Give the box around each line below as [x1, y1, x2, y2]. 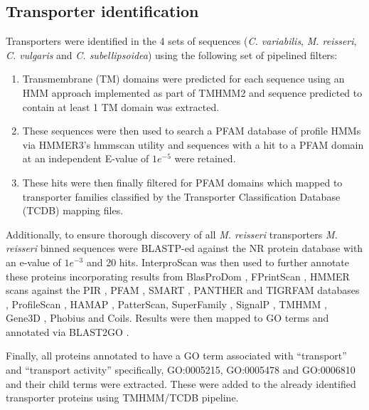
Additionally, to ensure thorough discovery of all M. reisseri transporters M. [6, 226, 338, 241]
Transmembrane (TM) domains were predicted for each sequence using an [22, 71, 345, 86]
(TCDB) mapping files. [22, 203, 124, 218]
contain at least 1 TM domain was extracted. [22, 99, 220, 114]
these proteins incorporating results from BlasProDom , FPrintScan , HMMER [6, 268, 350, 283]
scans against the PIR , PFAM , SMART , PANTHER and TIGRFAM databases [6, 283, 360, 298]
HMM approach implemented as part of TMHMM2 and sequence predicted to [22, 85, 363, 100]
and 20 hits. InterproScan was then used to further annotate [86, 254, 350, 269]
